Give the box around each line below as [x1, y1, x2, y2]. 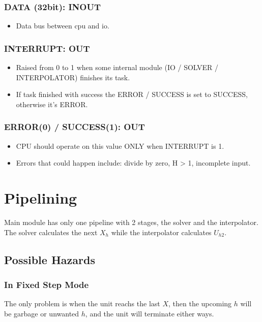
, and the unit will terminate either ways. [85, 308, 214, 318]
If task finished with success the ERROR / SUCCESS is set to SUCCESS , [16, 89, 248, 100]
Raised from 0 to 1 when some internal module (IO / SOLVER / [16, 62, 219, 73]
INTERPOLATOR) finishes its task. [16, 72, 130, 82]
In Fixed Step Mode [4, 278, 89, 291]
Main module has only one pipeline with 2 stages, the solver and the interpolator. [4, 216, 258, 227]
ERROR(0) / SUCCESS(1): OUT [4, 120, 145, 133]
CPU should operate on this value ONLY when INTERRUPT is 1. [16, 140, 224, 151]
